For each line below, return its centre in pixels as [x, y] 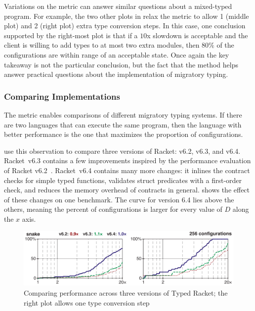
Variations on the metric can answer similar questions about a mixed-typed [118, 6]
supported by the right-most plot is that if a [71, 35]
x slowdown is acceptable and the [197, 35]
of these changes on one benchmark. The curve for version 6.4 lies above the [119, 199]
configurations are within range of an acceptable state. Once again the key [117, 54]
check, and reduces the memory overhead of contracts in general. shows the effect [127, 190]
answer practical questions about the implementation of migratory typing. [116, 74]
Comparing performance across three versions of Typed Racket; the [126, 293]
